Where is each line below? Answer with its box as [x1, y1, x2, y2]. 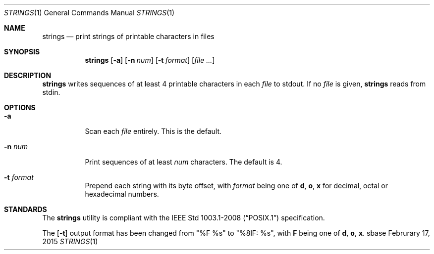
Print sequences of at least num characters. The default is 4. [85, 158, 282, 166]
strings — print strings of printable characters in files [42, 32, 215, 41]
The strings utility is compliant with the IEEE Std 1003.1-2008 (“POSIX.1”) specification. [42, 213, 325, 222]
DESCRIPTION [4, 71, 52, 80]
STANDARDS [4, 205, 47, 213]
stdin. [42, 88, 60, 96]
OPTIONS [4, 103, 36, 112]
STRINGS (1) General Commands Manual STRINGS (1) [4, 8, 175, 17]
